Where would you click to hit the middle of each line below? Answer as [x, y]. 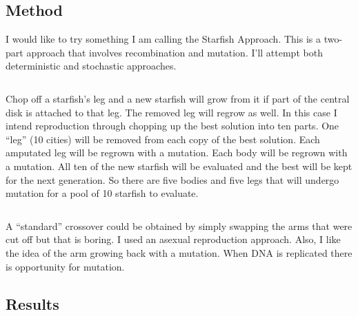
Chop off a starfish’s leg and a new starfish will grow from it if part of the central [178, 98]
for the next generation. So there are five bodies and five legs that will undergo [172, 179]
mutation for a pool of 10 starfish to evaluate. [102, 193]
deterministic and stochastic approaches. [91, 66]
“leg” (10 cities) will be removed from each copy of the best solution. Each [163, 139]
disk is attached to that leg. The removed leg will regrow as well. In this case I [171, 112]
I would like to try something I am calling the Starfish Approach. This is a [163, 39]
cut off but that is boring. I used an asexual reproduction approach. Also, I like [173, 239]
